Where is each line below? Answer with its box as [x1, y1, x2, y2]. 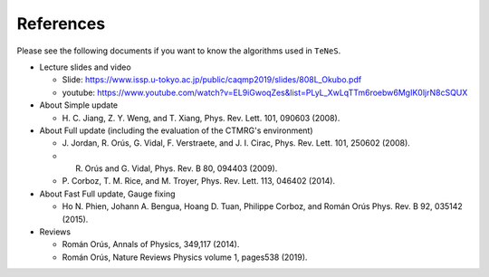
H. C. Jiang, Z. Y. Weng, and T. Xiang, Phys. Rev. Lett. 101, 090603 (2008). [62, 112, 340, 123]
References [16, 14, 106, 33]
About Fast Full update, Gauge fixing [39, 188, 176, 199]
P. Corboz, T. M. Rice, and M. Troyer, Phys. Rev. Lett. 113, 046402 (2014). [62, 176, 335, 186]
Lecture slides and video [39, 62, 131, 72]
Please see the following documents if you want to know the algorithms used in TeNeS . [16, 45, 341, 56]
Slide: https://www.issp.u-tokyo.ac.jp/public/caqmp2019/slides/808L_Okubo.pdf [62, 74, 362, 85]
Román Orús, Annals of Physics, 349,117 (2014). [62, 239, 240, 250]
